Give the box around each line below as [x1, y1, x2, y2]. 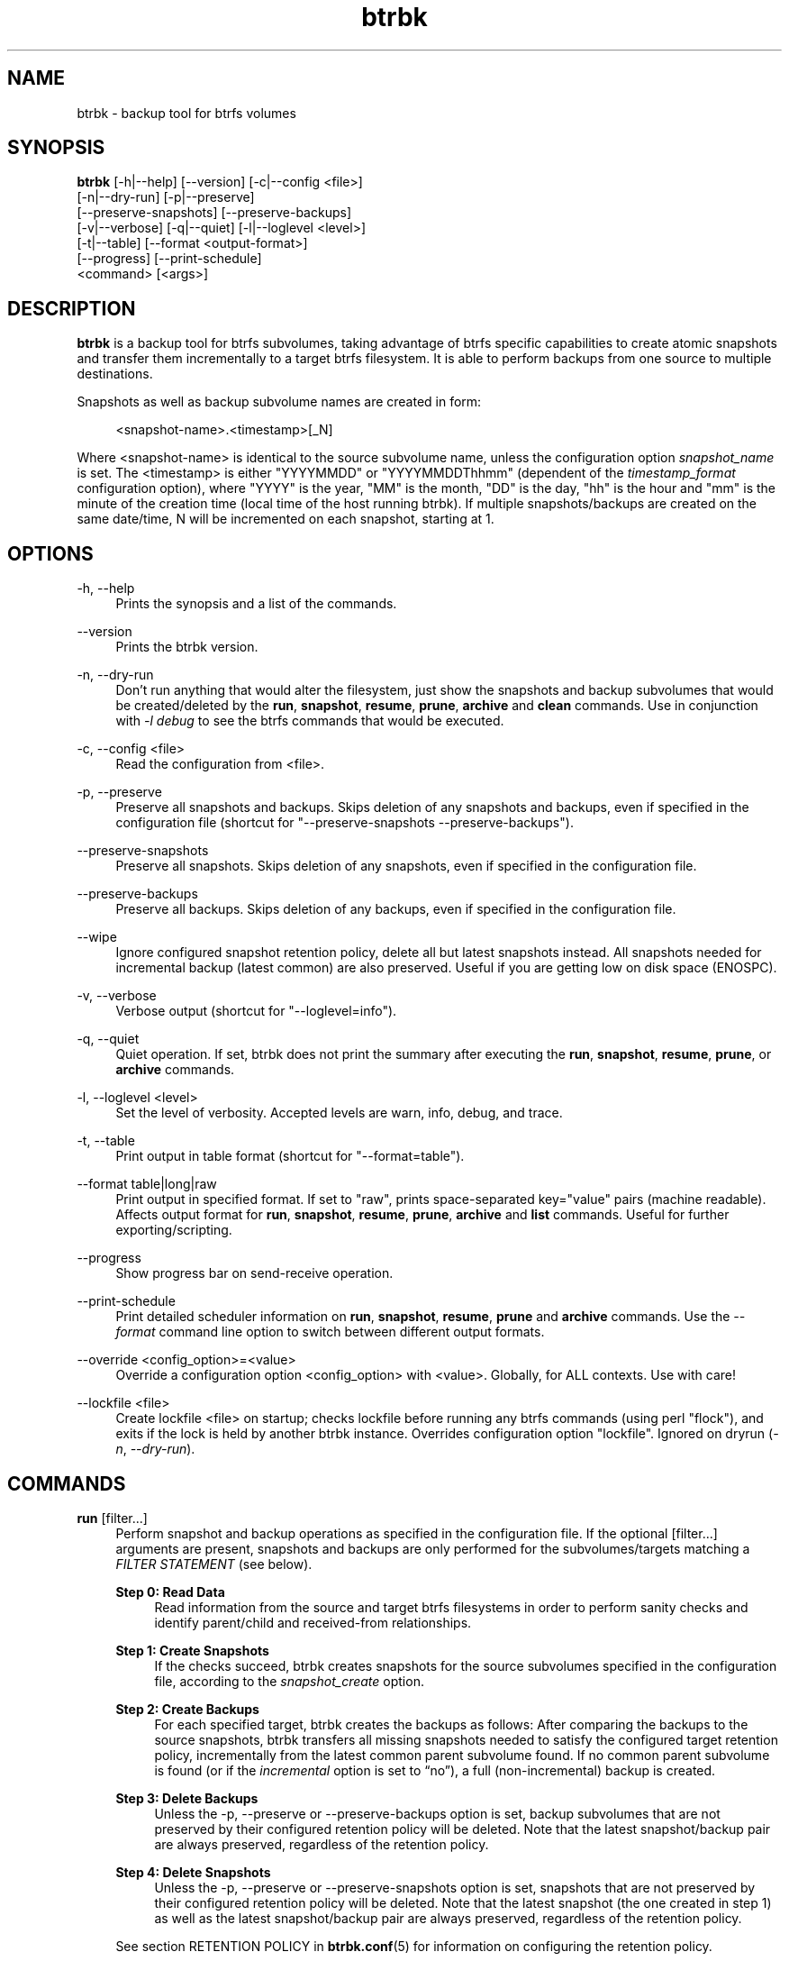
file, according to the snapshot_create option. [154, 1673, 424, 1689]
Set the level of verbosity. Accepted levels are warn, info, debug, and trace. [115, 1105, 563, 1121]
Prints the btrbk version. [115, 639, 258, 655]
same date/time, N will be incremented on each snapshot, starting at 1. [77, 511, 494, 527]
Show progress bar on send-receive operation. [115, 1265, 394, 1281]
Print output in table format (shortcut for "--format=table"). [115, 1148, 465, 1164]
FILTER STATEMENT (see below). [115, 1555, 313, 1572]
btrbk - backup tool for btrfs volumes [77, 105, 296, 121]
